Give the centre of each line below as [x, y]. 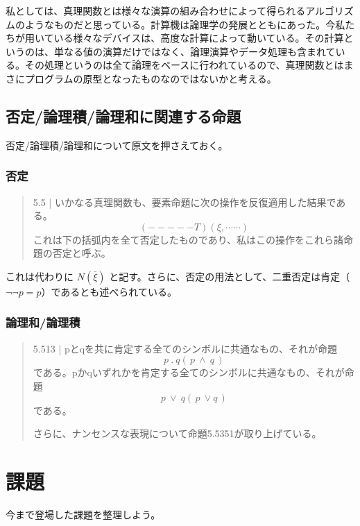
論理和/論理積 [43, 322]
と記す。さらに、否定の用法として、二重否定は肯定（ [230, 276]
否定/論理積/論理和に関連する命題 [123, 116]
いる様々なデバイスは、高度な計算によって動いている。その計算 [199, 38]
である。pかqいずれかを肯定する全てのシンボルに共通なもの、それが [189, 372]
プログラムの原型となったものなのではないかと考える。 [151, 78]
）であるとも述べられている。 [109, 291]
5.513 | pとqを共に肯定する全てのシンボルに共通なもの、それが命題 [185, 348]
